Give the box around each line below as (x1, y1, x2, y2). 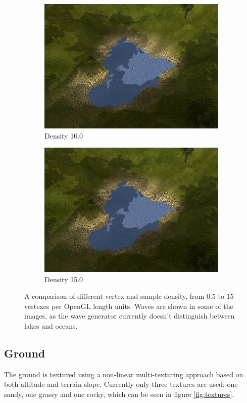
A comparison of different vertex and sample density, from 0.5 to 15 (24, 291, 234, 301)
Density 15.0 (44, 274, 83, 284)
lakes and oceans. (24, 320, 78, 331)
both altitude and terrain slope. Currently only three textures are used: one (4, 379, 238, 389)
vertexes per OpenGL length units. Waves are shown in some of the (24, 300, 233, 311)
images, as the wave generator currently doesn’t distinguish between (24, 310, 235, 321)
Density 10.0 (44, 130, 83, 141)
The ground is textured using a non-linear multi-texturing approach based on (4, 369, 243, 379)
